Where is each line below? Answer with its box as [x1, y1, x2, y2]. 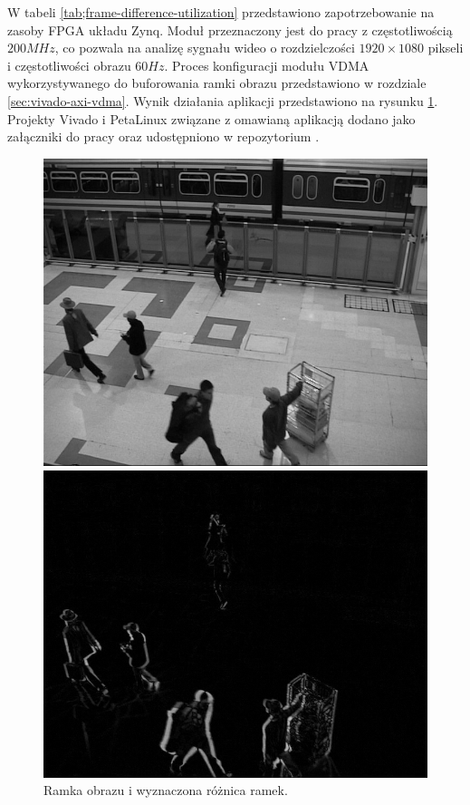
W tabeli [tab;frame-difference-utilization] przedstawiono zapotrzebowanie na [7, 3, 435, 21]
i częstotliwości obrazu [7, 55, 131, 74]
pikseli [427, 38, 464, 57]
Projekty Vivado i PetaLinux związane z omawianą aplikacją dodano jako [7, 109, 416, 128]
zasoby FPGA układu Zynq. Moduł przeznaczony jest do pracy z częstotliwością [7, 20, 453, 39]
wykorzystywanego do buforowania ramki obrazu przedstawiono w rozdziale [7, 73, 427, 92]
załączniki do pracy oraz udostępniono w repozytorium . [7, 127, 320, 146]
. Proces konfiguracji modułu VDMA [164, 55, 369, 74]
